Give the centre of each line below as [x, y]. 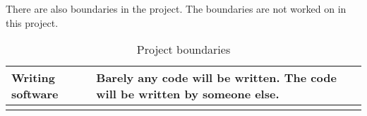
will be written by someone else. [188, 94]
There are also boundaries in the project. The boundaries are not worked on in [176, 8]
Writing [33, 78]
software [35, 94]
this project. [32, 22]
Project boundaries [183, 50]
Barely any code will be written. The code [216, 78]
